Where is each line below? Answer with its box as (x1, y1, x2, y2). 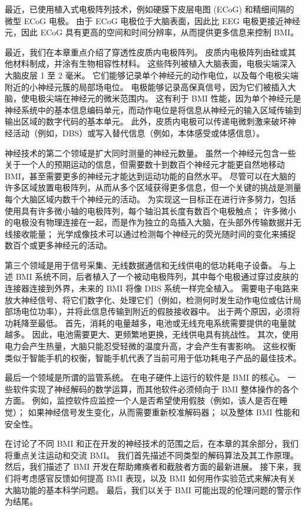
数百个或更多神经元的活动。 (5, 239, 112, 251)
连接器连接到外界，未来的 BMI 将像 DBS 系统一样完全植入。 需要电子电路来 (5, 282, 299, 294)
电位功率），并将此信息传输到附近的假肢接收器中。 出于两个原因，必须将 (21, 305, 300, 317)
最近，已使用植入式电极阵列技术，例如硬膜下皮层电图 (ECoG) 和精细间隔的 (5, 3, 294, 15)
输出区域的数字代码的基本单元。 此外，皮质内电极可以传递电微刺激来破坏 (5, 115, 288, 127)
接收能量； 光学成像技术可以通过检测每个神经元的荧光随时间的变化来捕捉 (12, 227, 296, 240)
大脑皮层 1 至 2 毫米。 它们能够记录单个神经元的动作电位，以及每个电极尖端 (5, 68, 299, 81)
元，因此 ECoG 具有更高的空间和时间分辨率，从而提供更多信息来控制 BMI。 (5, 26, 299, 38)
